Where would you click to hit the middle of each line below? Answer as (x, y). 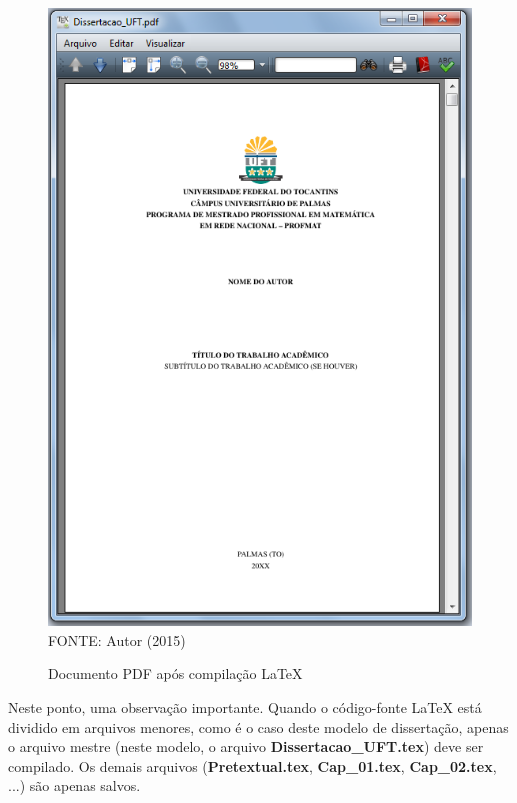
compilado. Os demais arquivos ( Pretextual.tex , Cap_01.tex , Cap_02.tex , (252, 765)
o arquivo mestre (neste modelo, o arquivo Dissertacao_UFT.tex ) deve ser (246, 746)
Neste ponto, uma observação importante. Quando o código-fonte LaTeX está (245, 707)
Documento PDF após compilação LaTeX (175, 673)
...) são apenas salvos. (74, 785)
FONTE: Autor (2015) (117, 639)
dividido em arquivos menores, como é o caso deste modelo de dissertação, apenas (258, 726)
